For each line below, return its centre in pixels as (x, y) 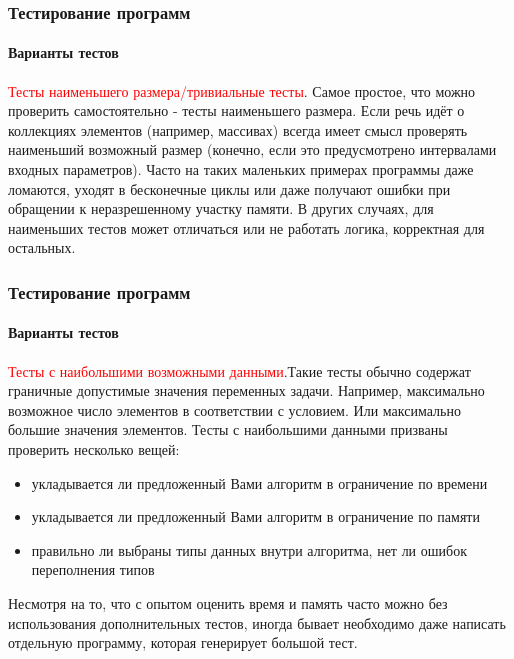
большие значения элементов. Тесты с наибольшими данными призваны (228, 429)
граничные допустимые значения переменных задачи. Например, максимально (246, 390)
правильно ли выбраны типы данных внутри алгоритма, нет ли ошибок (249, 549)
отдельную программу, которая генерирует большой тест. (183, 642)
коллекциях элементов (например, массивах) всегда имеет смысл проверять (238, 129)
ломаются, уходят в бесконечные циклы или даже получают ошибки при (229, 188)
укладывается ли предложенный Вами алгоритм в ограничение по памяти (255, 516)
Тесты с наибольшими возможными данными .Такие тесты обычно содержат (239, 370)
